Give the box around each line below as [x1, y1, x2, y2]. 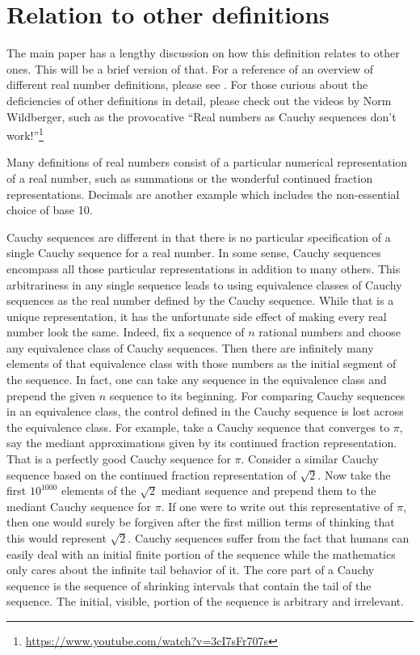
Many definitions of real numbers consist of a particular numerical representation [6, 154, 408, 171]
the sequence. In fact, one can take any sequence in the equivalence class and [6, 371, 387, 388]
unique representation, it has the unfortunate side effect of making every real [6, 307, 387, 324]
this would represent [6, 530, 107, 546]
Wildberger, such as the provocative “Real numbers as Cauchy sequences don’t [6, 108, 397, 125]
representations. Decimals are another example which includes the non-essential [6, 185, 400, 202]
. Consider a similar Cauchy [241, 450, 379, 467]
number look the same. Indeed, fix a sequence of [6, 323, 245, 340]
